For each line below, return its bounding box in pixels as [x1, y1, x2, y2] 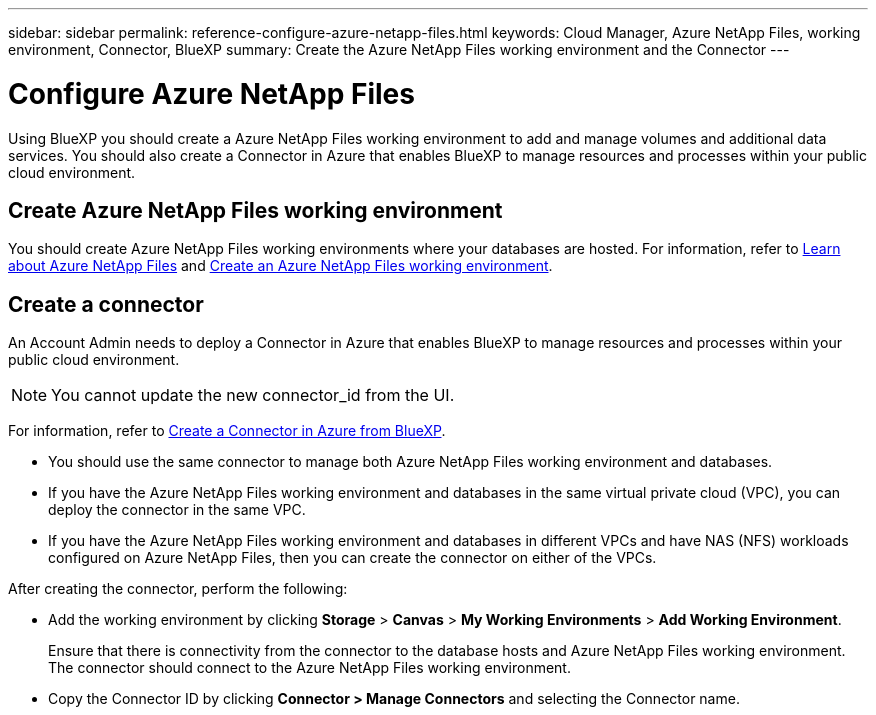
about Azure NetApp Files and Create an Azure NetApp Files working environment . [8, 257, 553, 275]
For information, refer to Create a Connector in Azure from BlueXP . [8, 422, 446, 440]
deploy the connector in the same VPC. [48, 501, 306, 519]
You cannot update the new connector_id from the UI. [51, 385, 455, 406]
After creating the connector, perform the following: [8, 580, 348, 598]
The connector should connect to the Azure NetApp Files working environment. [48, 659, 571, 677]
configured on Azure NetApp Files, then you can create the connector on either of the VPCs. [48, 549, 657, 567]
